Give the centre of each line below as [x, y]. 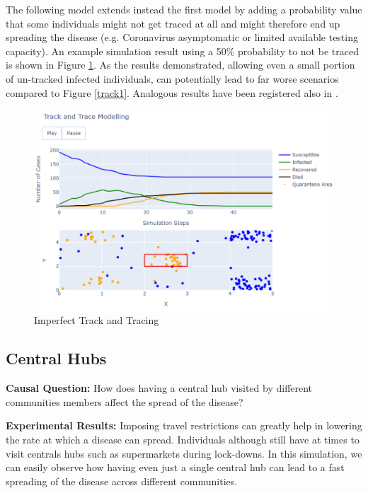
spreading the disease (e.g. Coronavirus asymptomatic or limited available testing [182, 37]
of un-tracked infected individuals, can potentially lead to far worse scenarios [172, 78]
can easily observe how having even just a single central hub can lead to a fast [175, 467]
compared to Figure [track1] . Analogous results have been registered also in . [172, 92]
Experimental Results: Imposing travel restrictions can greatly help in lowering [184, 425]
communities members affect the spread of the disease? [125, 401]
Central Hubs [56, 358]
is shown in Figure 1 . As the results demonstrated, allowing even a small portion [180, 65]
